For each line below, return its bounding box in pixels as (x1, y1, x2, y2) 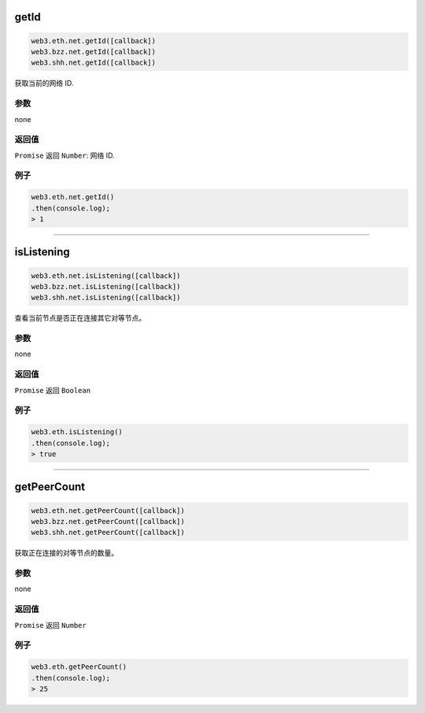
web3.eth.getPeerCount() (31, 663, 128, 671)
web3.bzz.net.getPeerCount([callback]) (31, 517, 185, 525)
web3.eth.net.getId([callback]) (31, 36, 157, 45)
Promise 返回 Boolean (14, 385, 91, 395)
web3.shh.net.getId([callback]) (31, 58, 157, 67)
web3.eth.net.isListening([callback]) (31, 271, 181, 280)
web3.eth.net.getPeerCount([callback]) (31, 506, 185, 515)
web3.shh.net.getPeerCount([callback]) (31, 528, 185, 537)
